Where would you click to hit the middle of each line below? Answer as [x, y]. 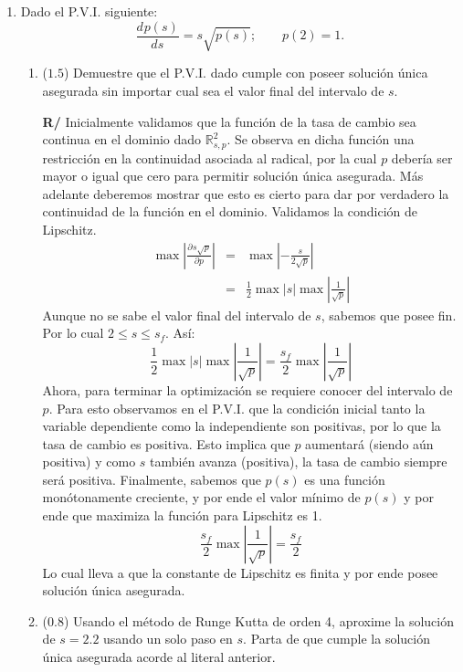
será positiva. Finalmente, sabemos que [152, 479]
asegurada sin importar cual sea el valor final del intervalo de [213, 91]
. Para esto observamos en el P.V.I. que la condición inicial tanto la [237, 408]
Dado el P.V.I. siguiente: [89, 11]
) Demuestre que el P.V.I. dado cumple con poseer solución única [246, 73]
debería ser [422, 157]
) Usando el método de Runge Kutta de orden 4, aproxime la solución [258, 620]
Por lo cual [73, 333]
